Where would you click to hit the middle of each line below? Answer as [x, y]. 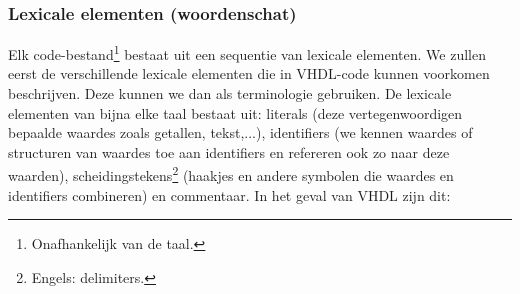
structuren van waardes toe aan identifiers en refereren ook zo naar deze [229, 151]
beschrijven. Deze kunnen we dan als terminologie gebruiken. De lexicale [230, 93]
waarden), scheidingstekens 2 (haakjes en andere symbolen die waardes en [231, 174]
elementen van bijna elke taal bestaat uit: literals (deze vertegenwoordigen [235, 112]
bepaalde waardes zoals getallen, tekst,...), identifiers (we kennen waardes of [240, 132]
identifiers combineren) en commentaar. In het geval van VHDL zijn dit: [229, 194]
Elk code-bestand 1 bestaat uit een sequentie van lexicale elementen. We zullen [247, 52]
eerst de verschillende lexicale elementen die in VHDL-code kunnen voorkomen [249, 73]
